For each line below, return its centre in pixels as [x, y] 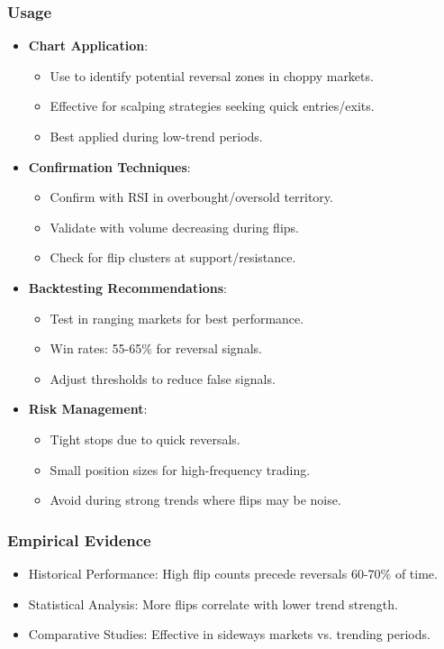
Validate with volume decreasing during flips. [174, 227]
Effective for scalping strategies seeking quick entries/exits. [212, 106]
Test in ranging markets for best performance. [177, 318]
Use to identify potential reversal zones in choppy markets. [212, 75]
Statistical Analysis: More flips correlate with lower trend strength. [213, 603]
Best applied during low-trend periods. [156, 136]
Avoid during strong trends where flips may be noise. [195, 500]
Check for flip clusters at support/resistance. [173, 257]
